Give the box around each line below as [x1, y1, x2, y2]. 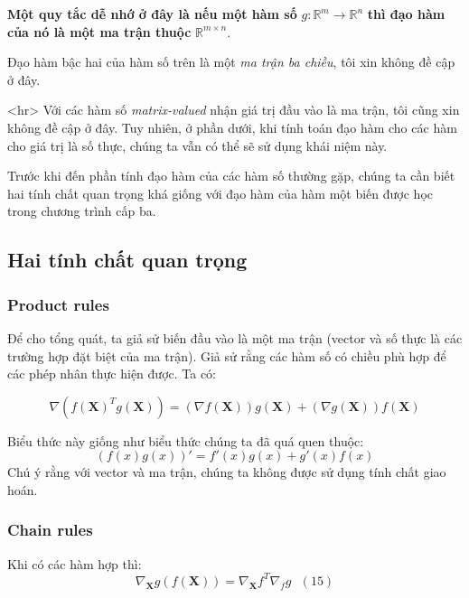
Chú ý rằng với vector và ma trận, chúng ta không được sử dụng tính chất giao [7, 463, 446, 481]
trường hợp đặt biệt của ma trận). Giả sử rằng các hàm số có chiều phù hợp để [7, 346, 446, 365]
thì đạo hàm [367, 5, 446, 23]
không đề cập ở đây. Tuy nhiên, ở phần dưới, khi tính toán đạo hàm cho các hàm [7, 117, 457, 136]
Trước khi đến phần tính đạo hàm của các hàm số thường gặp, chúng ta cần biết [7, 166, 455, 185]
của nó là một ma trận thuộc [7, 22, 192, 41]
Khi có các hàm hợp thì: [7, 554, 142, 573]
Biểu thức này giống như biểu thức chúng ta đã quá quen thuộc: [7, 431, 364, 450]
